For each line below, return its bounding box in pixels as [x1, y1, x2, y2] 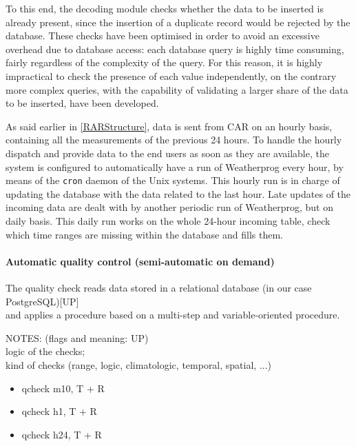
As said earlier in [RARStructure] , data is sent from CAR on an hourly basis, [6, 119, 333, 133]
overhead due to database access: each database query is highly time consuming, [6, 41, 344, 56]
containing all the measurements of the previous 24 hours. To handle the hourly [6, 132, 342, 147]
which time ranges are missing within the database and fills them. [6, 227, 283, 241]
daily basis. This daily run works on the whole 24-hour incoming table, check [6, 213, 331, 227]
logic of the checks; [6, 344, 85, 358]
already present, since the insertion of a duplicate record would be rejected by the [6, 14, 350, 29]
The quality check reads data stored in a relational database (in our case [6, 280, 312, 294]
